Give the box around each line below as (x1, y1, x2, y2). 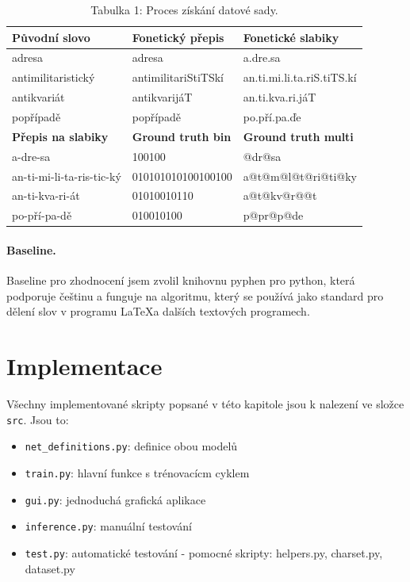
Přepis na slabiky (12, 128, 109, 144)
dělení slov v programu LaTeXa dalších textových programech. (6, 303, 310, 320)
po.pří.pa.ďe (243, 108, 301, 124)
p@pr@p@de (243, 207, 304, 224)
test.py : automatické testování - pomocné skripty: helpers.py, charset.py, (25, 544, 383, 561)
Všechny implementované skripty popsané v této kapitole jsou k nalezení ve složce (6, 395, 404, 412)
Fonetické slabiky (243, 29, 339, 45)
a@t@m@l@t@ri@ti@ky (243, 167, 357, 184)
